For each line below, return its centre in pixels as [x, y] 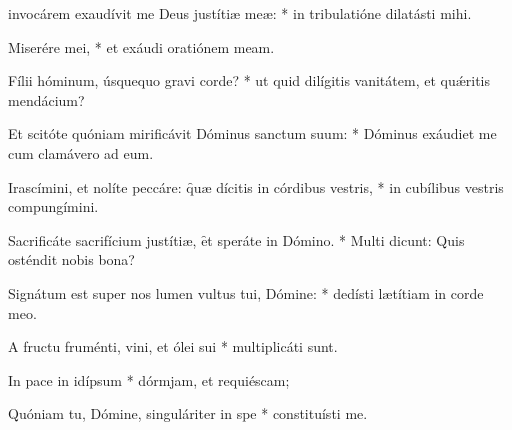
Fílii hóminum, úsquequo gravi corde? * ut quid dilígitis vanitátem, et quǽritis [249, 80]
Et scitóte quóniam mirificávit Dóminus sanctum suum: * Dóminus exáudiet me [252, 133]
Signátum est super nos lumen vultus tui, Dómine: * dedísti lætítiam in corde [246, 292]
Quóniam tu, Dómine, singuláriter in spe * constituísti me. [188, 413]
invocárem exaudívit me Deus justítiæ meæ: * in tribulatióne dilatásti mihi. [240, 13]
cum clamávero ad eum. [81, 152]
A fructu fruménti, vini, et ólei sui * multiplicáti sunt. [173, 346]
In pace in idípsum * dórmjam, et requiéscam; [149, 379]
